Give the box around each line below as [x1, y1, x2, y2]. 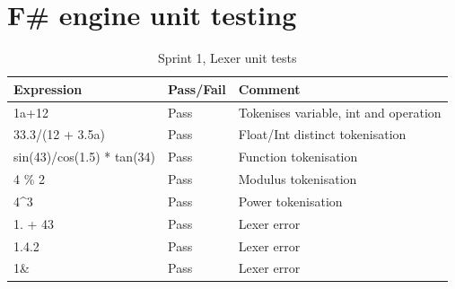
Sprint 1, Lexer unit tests [158, 48, 297, 67]
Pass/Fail [168, 79, 226, 98]
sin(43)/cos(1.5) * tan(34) [13, 147, 156, 166]
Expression [13, 79, 83, 98]
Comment [238, 79, 301, 98]
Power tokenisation [238, 191, 343, 210]
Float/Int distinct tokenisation [238, 125, 407, 144]
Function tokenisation [238, 147, 358, 166]
